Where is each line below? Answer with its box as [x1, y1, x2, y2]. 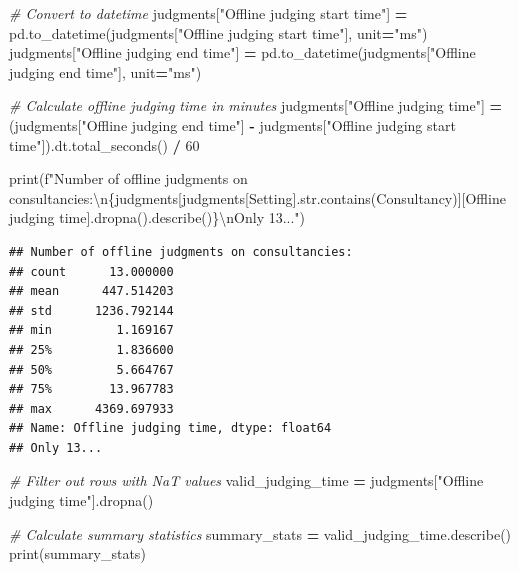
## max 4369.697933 [9, 401, 174, 416]
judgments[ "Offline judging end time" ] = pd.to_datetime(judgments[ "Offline [9, 42, 476, 63]
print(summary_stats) [9, 543, 146, 564]
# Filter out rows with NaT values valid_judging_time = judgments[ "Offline [9, 470, 484, 491]
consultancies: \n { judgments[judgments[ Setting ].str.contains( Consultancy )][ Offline [9, 187, 506, 208]
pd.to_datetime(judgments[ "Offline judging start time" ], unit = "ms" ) [9, 22, 428, 43]
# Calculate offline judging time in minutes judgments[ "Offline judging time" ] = [9, 95, 503, 116]
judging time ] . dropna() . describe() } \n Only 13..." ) [9, 207, 306, 228]
